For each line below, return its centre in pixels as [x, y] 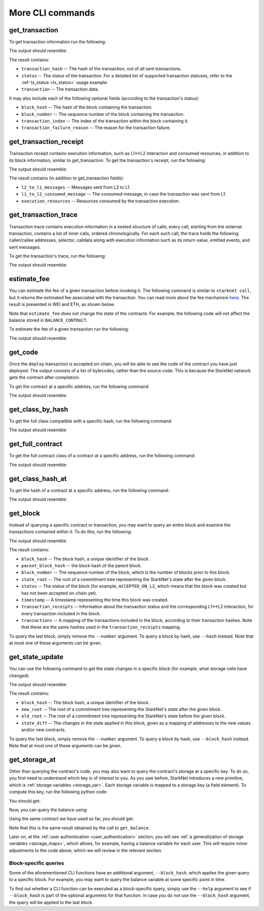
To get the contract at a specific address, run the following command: [79, 386]
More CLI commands [52, 13]
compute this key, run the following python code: [58, 792]
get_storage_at [32, 760]
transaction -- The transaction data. [60, 89]
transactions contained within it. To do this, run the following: [70, 532]
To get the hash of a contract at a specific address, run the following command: [89, 490]
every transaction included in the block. [61, 613]
